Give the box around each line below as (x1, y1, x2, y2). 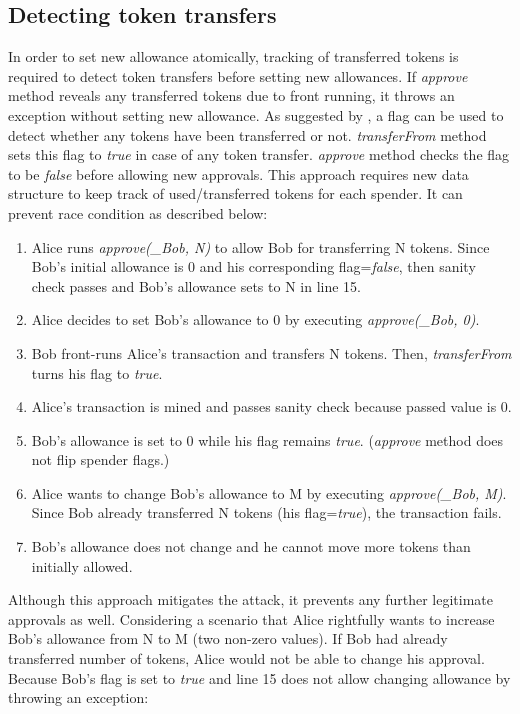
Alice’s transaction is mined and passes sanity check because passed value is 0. (31, 396, 512, 417)
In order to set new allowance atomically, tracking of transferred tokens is (8, 46, 459, 67)
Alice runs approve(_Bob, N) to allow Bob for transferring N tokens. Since (31, 236, 490, 257)
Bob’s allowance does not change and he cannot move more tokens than (31, 536, 471, 557)
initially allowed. (31, 555, 133, 576)
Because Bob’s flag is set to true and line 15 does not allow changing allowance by (8, 667, 511, 688)
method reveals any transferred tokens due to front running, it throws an (8, 85, 455, 106)
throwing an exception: (8, 687, 149, 708)
